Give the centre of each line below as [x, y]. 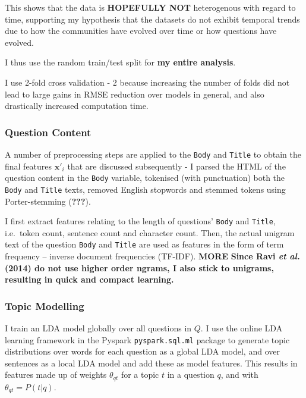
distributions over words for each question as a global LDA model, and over [142, 351]
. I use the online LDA [242, 328]
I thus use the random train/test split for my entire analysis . [120, 62]
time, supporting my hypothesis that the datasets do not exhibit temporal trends [152, 19]
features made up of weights [56, 375]
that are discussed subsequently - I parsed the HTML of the [176, 166]
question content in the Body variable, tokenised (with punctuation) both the [145, 178]
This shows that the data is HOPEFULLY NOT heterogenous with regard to [150, 7]
